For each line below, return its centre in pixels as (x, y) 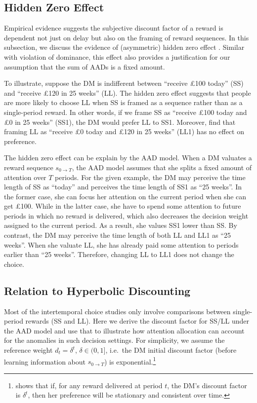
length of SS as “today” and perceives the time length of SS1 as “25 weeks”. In (123, 187)
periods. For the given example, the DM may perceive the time (150, 177)
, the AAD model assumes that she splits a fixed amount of (162, 167)
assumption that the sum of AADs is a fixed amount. (85, 66)
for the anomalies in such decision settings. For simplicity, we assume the (114, 340)
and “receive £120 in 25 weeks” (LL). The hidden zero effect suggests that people (128, 92)
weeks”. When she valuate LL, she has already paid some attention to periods (121, 244)
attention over (25, 177)
